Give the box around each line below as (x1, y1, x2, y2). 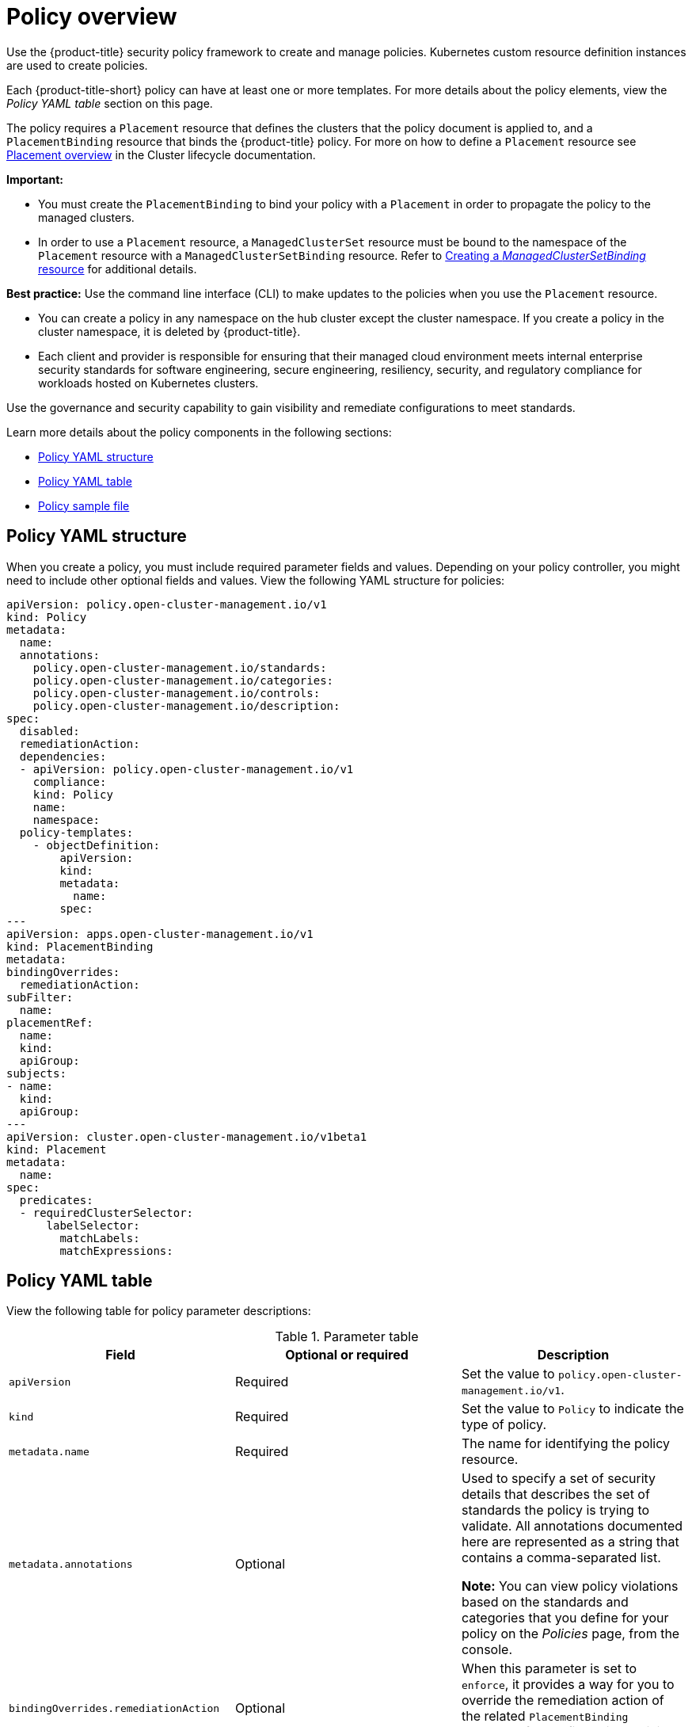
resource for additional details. (38, 261, 197, 276)
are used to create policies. (6, 58, 148, 72)
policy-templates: (19, 825, 134, 839)
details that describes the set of (461, 1486, 650, 1503)
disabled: (19, 724, 80, 738)
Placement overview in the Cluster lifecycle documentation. (6, 147, 316, 162)
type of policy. (461, 1416, 547, 1433)
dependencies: (19, 749, 107, 763)
